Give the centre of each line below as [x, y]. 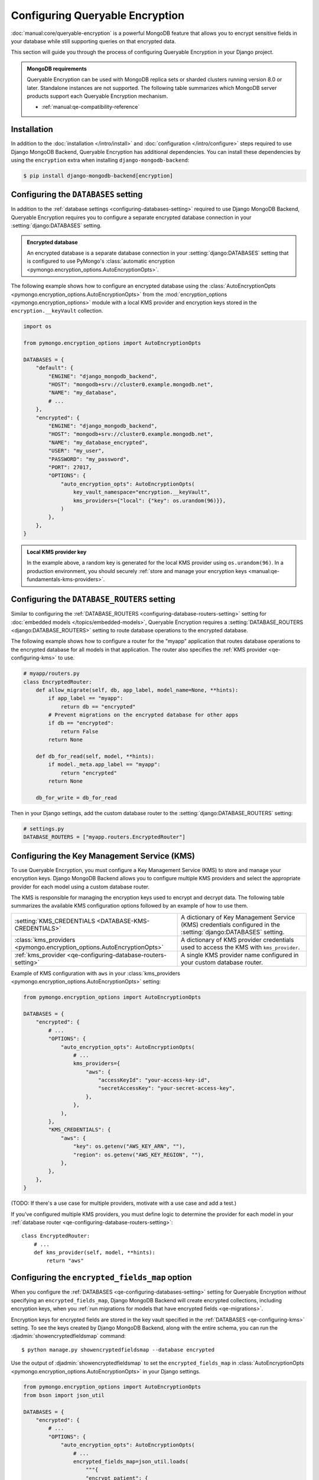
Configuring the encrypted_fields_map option [101, 1278]
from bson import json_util [64, 1395]
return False [79, 731]
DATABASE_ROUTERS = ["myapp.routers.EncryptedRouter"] [104, 837]
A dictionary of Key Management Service [238, 917]
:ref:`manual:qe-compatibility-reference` [91, 107]
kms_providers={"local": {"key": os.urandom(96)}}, [149, 501]
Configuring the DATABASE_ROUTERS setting [93, 599]
